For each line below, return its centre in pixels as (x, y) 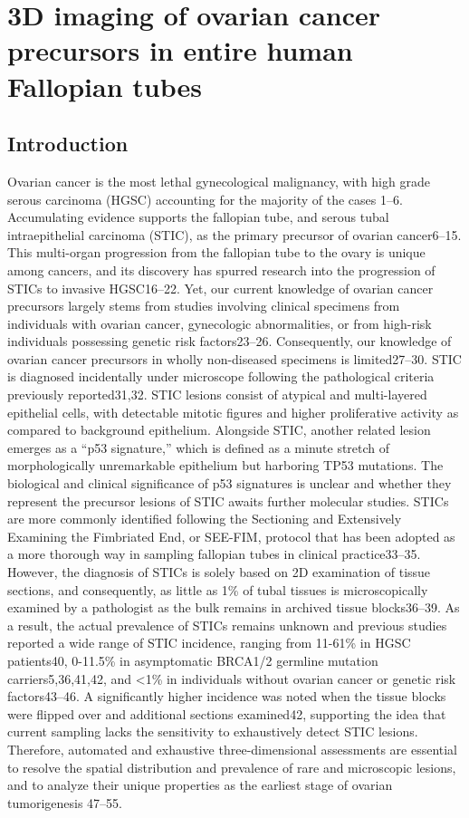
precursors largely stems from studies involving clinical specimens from (204, 306)
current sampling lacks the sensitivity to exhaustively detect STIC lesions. (213, 731)
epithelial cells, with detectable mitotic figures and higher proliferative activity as (233, 412)
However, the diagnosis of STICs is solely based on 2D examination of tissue (219, 572)
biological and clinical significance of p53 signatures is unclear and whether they (230, 483)
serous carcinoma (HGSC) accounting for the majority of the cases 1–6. (205, 199)
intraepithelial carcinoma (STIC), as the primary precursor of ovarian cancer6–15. (234, 234)
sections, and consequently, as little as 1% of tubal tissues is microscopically (218, 589)
